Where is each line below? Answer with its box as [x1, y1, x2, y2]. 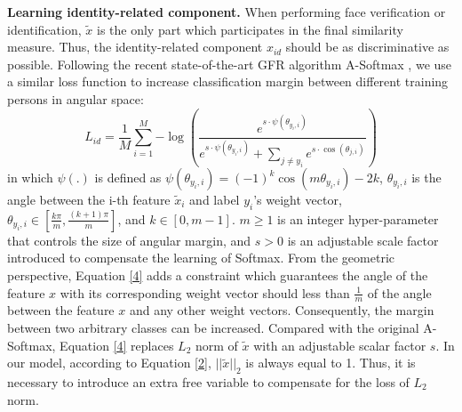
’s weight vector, [253, 190, 342, 208]
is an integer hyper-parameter [277, 209, 439, 228]
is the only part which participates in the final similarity [96, 20, 403, 38]
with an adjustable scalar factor [253, 335, 426, 354]
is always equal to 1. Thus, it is [245, 353, 416, 372]
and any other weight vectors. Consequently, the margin [129, 301, 434, 319]
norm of [195, 335, 238, 354]
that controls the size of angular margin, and [7, 230, 251, 249]
